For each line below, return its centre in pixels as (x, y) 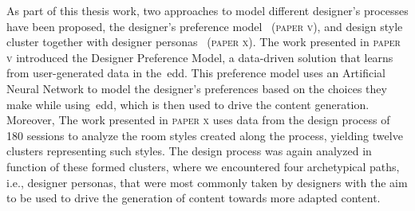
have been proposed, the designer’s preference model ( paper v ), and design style (205, 26)
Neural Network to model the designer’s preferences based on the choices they (197, 88)
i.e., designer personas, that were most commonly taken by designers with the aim (207, 182)
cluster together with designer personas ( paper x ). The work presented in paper (204, 42)
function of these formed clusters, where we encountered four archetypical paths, (203, 166)
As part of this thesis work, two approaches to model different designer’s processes (207, 10)
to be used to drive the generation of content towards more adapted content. (194, 198)
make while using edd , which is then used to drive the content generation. (188, 104)
